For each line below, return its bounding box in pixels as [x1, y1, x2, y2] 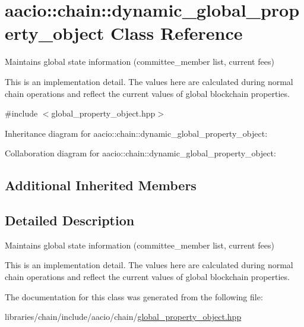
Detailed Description [5, 211, 135, 229]
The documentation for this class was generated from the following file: [5, 290, 263, 303]
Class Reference [110, 21, 243, 45]
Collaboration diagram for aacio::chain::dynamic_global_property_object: [5, 147, 276, 159]
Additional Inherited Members [5, 176, 197, 194]
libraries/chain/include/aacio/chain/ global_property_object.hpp [5, 310, 242, 323]
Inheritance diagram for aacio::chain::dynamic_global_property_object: [5, 127, 268, 139]
